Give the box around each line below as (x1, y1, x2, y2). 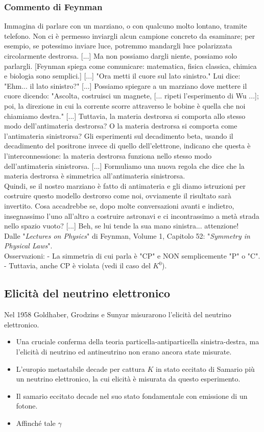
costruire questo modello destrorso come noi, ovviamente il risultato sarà (4, 190, 231, 201)
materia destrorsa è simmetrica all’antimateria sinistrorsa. (4, 170, 185, 181)
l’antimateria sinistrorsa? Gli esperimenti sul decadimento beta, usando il (4, 130, 233, 141)
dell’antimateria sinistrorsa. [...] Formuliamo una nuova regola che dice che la (4, 160, 245, 171)
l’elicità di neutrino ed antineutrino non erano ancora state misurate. (16, 346, 232, 357)
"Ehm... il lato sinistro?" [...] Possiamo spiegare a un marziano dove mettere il (4, 80, 247, 91)
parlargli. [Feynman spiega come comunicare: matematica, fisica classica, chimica (4, 60, 257, 71)
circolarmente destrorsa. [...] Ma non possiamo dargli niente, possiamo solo (4, 50, 237, 61)
